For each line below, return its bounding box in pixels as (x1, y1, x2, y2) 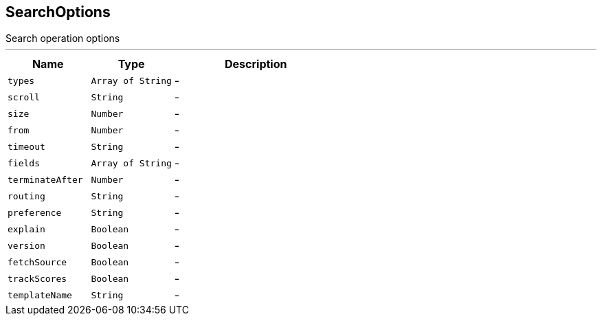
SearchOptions (5, 3, 111, 21)
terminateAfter (8, 174, 83, 185)
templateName (8, 289, 72, 300)
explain (8, 223, 45, 234)
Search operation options (5, 32, 120, 45)
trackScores (8, 273, 67, 284)
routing (8, 190, 45, 201)
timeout (8, 141, 45, 152)
